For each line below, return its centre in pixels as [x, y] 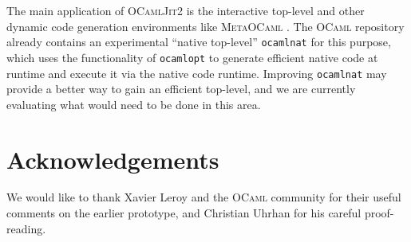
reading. [26, 228]
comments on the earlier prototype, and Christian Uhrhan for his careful [184, 213]
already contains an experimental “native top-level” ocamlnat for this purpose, [199, 42]
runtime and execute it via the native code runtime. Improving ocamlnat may [197, 73]
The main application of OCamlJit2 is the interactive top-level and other [186, 10]
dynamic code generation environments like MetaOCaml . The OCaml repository [205, 26]
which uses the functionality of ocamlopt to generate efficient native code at [192, 57]
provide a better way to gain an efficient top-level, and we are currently [181, 89]
